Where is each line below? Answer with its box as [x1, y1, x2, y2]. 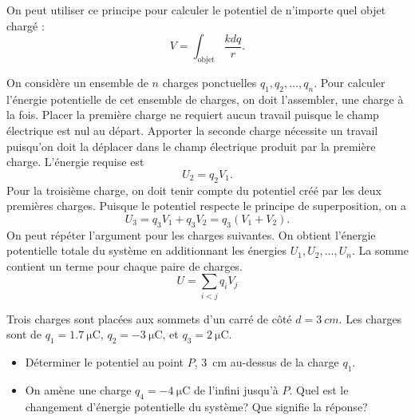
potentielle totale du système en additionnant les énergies [6, 242, 287, 259]
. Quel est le [289, 381, 349, 398]
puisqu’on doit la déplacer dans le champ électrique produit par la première [6, 137, 376, 154]
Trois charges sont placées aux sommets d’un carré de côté [6, 310, 292, 327]
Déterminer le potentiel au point [25, 354, 184, 370]
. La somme [351, 242, 409, 259]
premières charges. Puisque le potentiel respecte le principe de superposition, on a [6, 197, 406, 214]
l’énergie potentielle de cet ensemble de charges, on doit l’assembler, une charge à [6, 90, 404, 107]
